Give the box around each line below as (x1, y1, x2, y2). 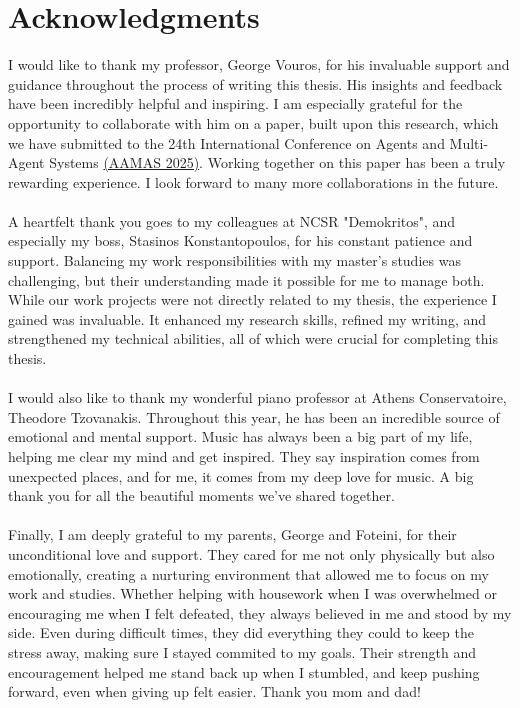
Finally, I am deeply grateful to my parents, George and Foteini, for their (8, 524, 457, 545)
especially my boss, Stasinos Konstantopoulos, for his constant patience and (8, 230, 473, 251)
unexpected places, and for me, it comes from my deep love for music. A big (8, 465, 474, 486)
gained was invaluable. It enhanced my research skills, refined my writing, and (8, 308, 487, 329)
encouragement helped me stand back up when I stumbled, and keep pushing (8, 661, 480, 682)
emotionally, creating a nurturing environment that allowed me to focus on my (8, 563, 489, 584)
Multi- (449, 132, 489, 153)
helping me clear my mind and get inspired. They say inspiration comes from (8, 446, 480, 466)
